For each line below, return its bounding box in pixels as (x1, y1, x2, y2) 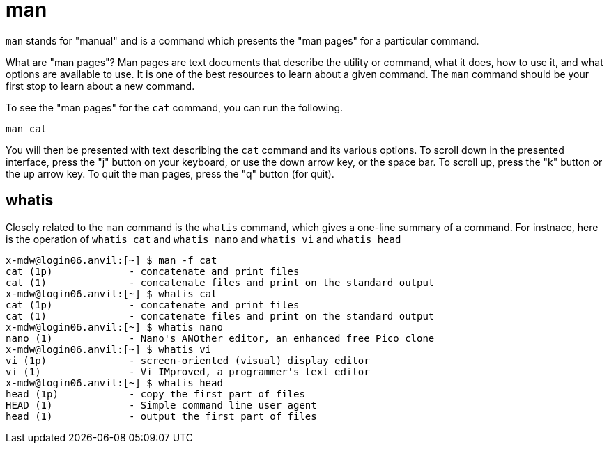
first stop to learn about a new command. (6, 79, 195, 92)
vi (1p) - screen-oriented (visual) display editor (6, 354, 370, 366)
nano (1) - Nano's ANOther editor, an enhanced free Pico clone (6, 332, 435, 344)
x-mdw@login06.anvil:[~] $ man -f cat (6, 254, 217, 266)
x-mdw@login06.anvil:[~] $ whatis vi (6, 343, 212, 355)
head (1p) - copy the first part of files (6, 388, 305, 400)
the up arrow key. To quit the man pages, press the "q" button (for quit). (6, 167, 334, 180)
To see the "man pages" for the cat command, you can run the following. (6, 101, 344, 113)
